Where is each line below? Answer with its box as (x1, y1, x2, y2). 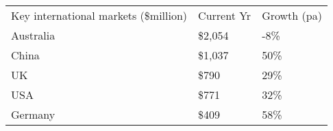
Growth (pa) (262, 8, 322, 23)
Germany (11, 106, 56, 122)
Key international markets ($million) (11, 8, 188, 23)
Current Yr (198, 8, 251, 23)
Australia (11, 27, 56, 43)
